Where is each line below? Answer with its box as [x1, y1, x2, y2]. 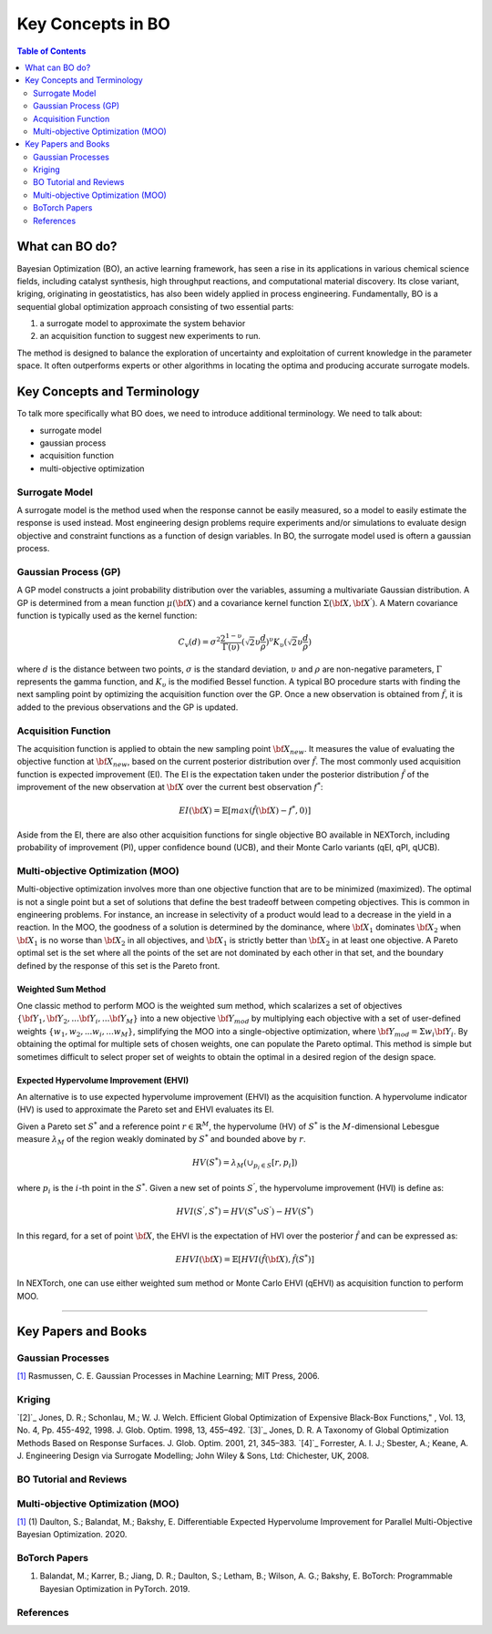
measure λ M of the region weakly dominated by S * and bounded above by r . [16, 1133, 306, 1146]
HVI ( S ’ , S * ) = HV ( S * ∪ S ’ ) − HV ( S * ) [176, 1205, 314, 1217]
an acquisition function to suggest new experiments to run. [39, 331, 261, 342]
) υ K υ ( [265, 635, 288, 649]
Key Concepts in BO [16, 14, 170, 34]
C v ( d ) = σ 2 [178, 635, 221, 649]
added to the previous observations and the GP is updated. [16, 702, 239, 713]
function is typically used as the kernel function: [16, 610, 198, 621]
